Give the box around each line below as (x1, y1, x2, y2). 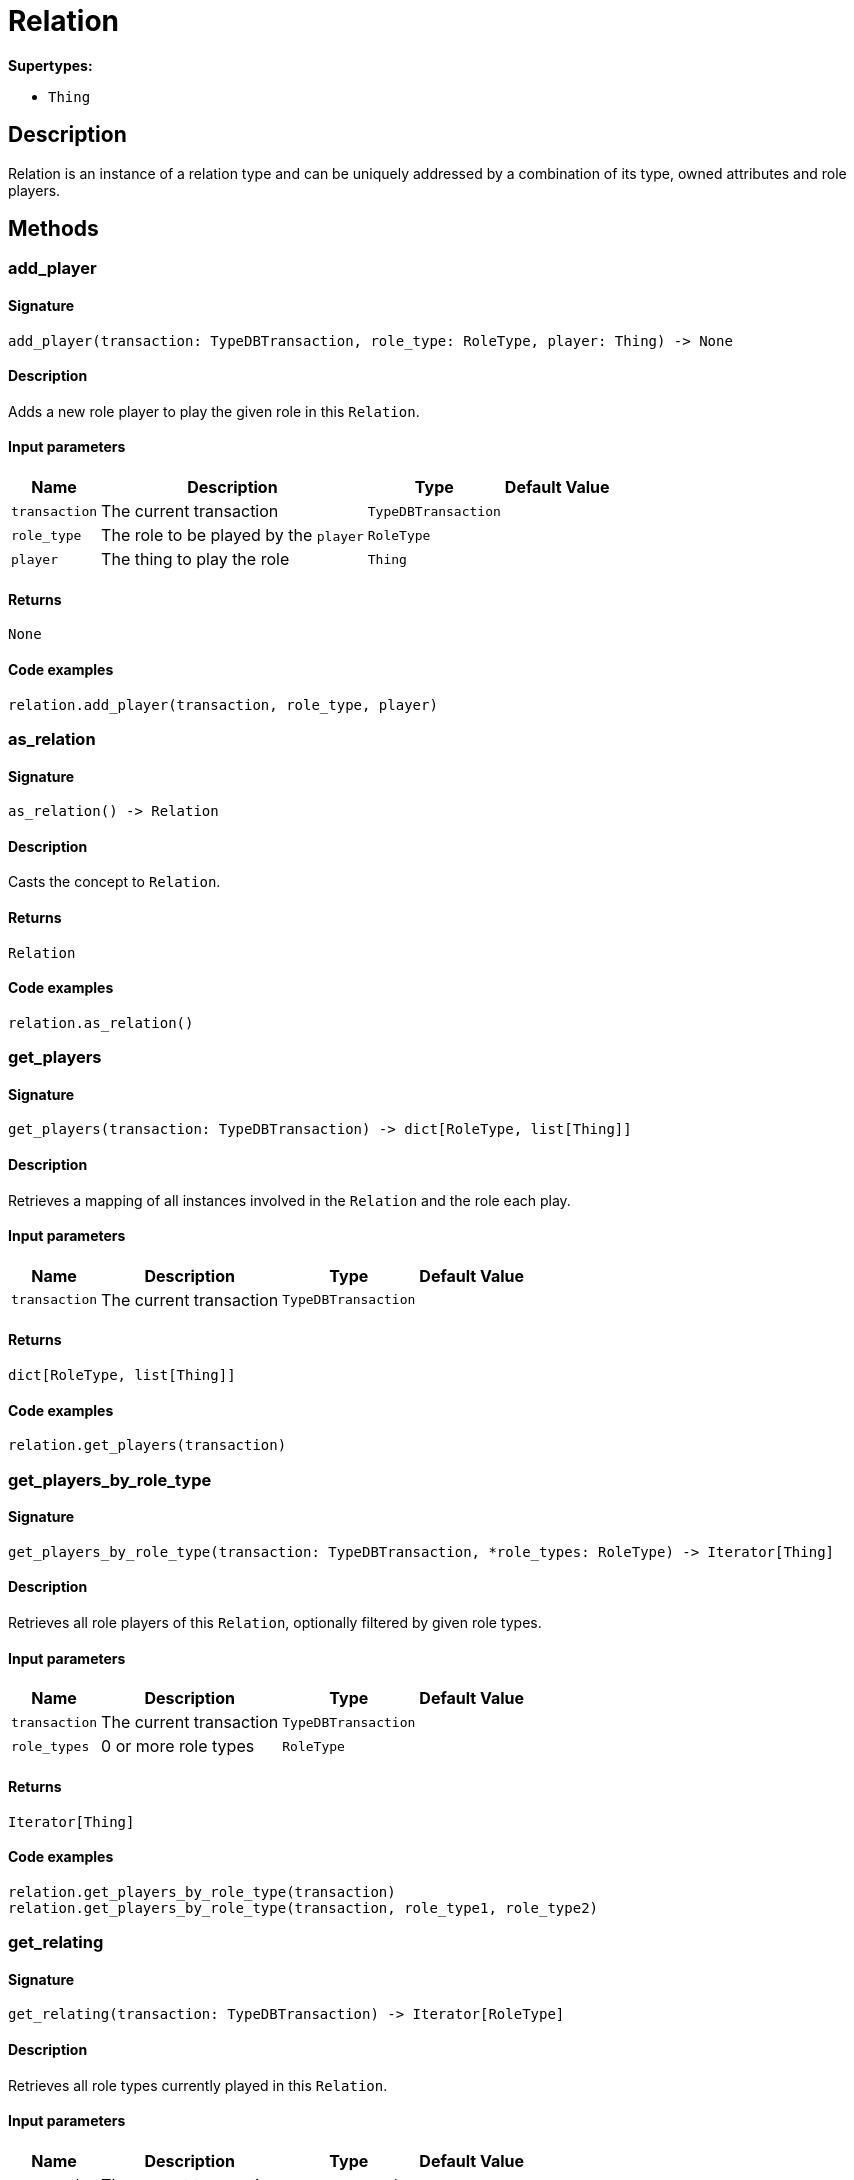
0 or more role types (101, 1736, 255, 1757)
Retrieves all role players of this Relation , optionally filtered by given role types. (8, 1614, 542, 1632)
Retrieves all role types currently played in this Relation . (8, 2076, 388, 2094)
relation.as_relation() (8, 1014, 194, 1031)
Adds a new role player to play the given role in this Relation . (8, 402, 420, 420)
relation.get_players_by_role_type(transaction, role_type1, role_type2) (8, 1899, 599, 1916)
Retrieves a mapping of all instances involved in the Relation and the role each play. (8, 1191, 571, 1209)
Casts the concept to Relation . (8, 873, 221, 891)
